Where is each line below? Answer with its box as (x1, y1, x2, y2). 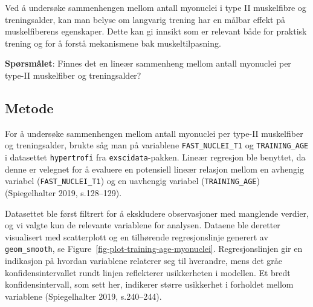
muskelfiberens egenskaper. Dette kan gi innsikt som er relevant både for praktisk (5, 25, 307, 38)
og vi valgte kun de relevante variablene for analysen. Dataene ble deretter (5, 219, 280, 231)
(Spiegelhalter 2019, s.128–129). (5, 186, 122, 199)
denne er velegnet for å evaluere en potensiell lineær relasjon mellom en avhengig (5, 162, 304, 175)
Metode (5, 98, 54, 117)
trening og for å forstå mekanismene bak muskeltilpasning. (5, 36, 221, 49)
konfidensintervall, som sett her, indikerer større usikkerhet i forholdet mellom (5, 278, 294, 291)
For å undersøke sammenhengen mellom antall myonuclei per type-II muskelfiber (5, 127, 303, 139)
